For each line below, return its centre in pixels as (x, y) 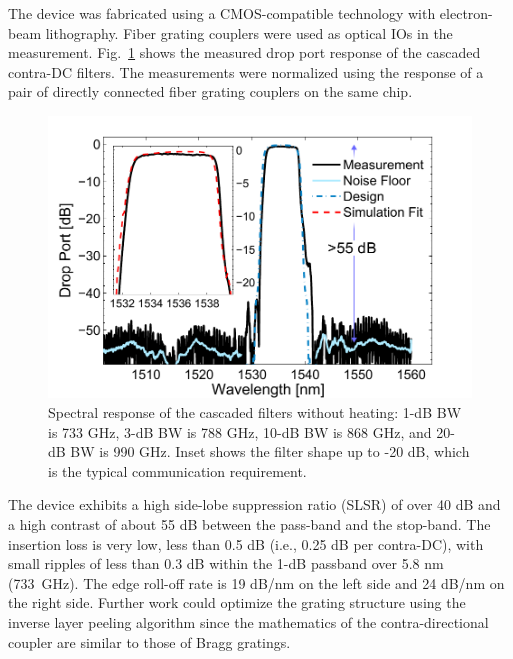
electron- (466, 13)
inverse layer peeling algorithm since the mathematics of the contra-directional (248, 622)
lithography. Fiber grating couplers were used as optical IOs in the (249, 32)
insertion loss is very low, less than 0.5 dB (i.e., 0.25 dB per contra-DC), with (246, 543)
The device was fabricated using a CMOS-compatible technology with (222, 13)
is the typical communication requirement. (177, 470)
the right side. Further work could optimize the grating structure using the (237, 602)
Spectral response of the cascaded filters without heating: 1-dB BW (255, 412)
